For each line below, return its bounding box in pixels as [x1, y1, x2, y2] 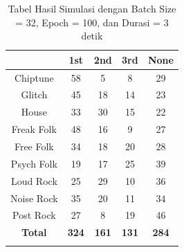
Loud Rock [10, 173, 57, 188]
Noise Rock [10, 190, 58, 205]
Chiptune [14, 70, 54, 84]
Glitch [21, 87, 48, 102]
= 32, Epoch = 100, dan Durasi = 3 [15, 15, 169, 29]
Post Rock [12, 208, 56, 222]
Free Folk [14, 139, 54, 153]
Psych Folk [10, 156, 57, 170]
